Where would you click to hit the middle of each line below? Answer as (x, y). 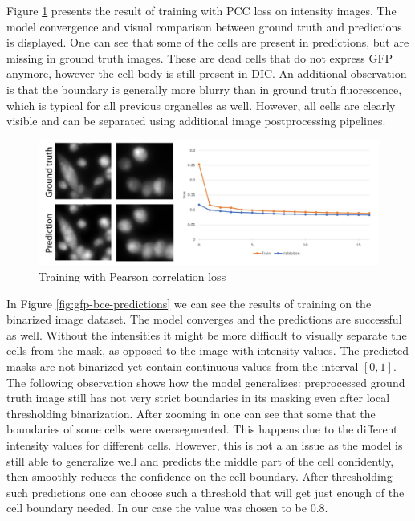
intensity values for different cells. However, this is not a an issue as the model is (205, 444)
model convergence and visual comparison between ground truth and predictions (204, 26)
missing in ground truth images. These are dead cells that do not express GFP (200, 57)
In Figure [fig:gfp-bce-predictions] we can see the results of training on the (189, 303)
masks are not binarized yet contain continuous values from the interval (183, 366)
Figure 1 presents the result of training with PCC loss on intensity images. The (201, 10)
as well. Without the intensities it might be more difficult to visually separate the (207, 334)
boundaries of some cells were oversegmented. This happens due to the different (202, 429)
